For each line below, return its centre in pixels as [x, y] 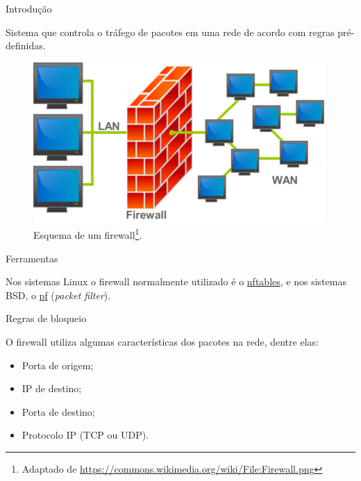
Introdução [29, 8]
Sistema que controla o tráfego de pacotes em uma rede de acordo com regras [170, 32]
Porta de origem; [58, 365]
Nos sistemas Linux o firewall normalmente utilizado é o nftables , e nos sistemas [176, 281]
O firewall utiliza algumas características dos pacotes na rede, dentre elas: [162, 341]
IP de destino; [52, 388]
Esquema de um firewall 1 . [88, 234]
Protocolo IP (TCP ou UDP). [85, 435]
